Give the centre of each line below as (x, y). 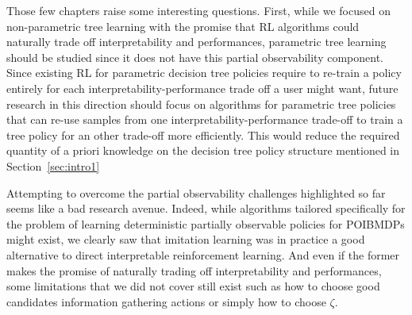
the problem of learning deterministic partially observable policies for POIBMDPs (206, 223)
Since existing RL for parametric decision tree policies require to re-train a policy (204, 73)
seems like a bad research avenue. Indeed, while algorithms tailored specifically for (206, 208)
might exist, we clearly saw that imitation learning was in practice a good (186, 239)
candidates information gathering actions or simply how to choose (166, 301)
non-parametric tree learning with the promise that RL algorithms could (183, 26)
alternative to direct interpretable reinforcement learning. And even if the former (203, 254)
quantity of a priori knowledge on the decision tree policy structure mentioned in (203, 150)
